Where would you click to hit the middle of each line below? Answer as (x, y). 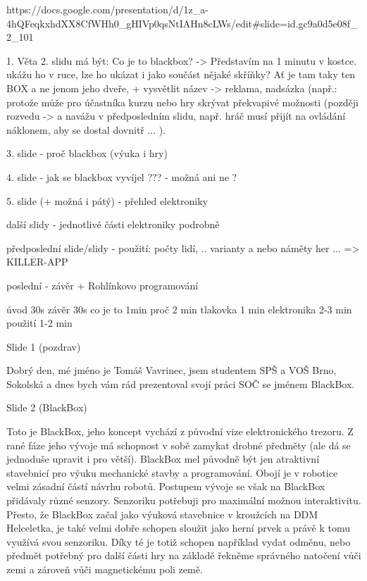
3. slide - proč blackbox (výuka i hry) (87, 153)
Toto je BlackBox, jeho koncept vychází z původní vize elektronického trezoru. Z (180, 431)
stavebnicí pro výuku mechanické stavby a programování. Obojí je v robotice (172, 472)
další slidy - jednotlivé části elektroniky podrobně (113, 224)
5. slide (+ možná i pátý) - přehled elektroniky (107, 200)
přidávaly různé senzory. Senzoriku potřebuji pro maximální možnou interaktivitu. (184, 500)
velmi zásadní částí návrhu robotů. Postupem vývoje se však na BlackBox (166, 486)
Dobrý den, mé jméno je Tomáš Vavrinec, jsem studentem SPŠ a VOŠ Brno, (172, 370)
